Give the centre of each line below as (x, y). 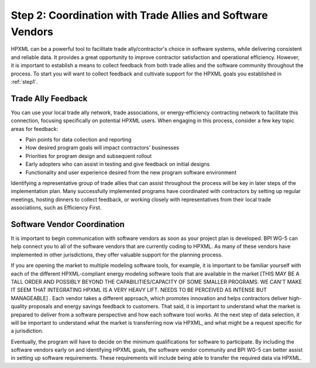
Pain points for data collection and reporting (78, 139)
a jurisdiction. (27, 331)
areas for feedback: (35, 129)
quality (19, 307)
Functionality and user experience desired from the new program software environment (131, 172)
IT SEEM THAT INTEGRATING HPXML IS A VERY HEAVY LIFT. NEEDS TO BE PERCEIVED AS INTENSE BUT (139, 290)
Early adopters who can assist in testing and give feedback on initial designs (118, 164)
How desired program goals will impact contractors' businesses (102, 148)
